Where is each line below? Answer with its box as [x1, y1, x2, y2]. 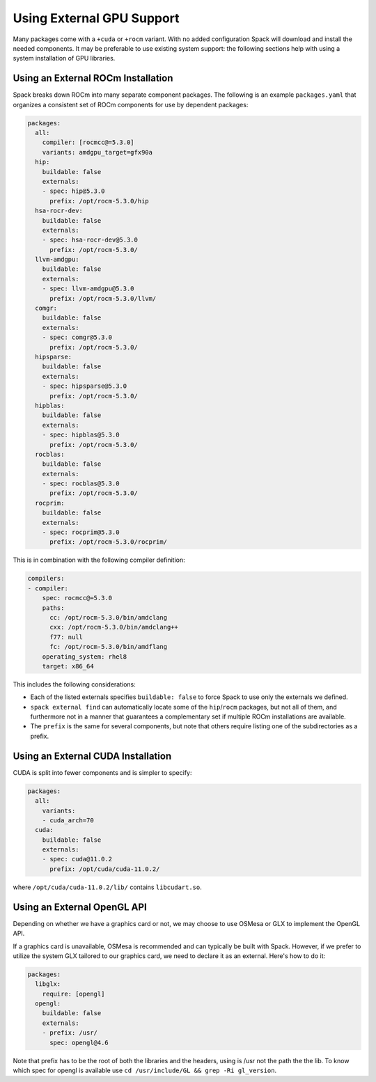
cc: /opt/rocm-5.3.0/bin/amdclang [49, 613, 167, 621]
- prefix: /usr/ [42, 1029, 97, 1037]
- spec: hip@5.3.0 [42, 187, 105, 195]
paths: [42, 604, 65, 612]
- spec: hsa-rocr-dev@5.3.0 [42, 236, 139, 244]
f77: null [49, 633, 84, 641]
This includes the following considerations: [13, 680, 136, 689]
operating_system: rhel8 [42, 652, 127, 661]
